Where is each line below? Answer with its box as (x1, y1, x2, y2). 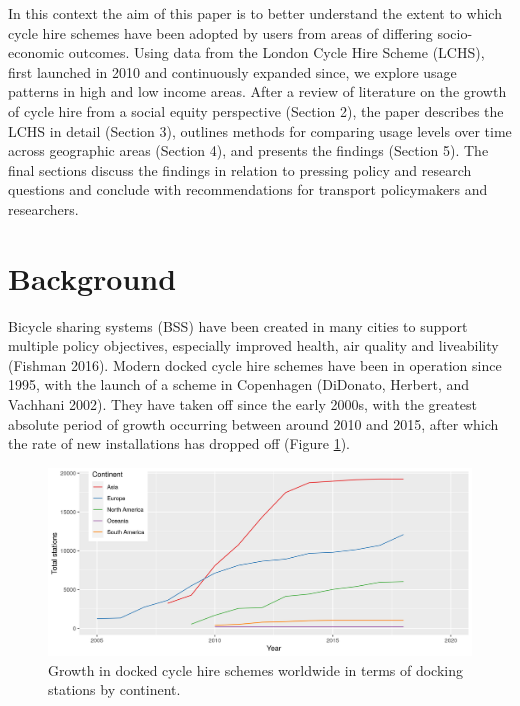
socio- (437, 22, 473, 43)
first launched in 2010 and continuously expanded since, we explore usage (8, 61, 457, 82)
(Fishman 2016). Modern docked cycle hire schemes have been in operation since (8, 354, 502, 375)
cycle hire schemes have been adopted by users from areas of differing (8, 22, 433, 43)
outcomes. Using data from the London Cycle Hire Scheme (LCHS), (68, 42, 485, 63)
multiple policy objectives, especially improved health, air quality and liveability (8, 335, 499, 356)
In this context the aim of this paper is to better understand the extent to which (8, 3, 502, 23)
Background (8, 257, 177, 298)
